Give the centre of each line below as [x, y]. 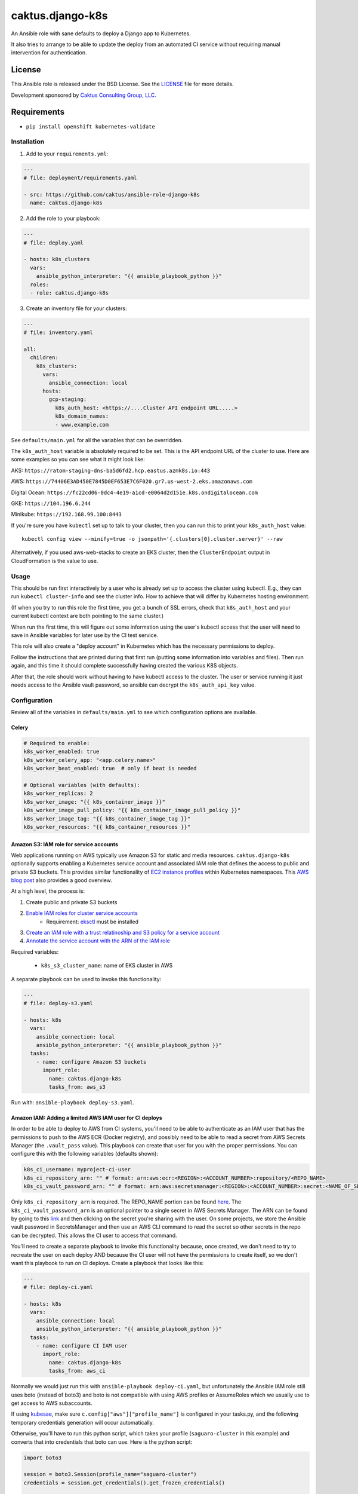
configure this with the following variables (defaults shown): [84, 1154]
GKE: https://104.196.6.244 [51, 503]
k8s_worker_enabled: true [61, 752]
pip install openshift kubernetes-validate [90, 126]
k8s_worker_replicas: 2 [58, 794]
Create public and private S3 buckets [72, 902]
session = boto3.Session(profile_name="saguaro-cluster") [110, 1474]
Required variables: [35, 952]
